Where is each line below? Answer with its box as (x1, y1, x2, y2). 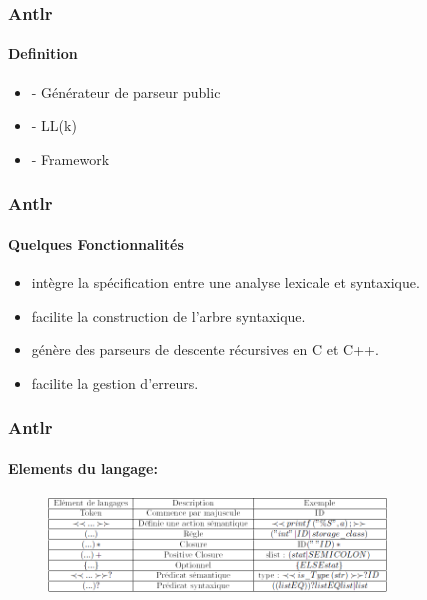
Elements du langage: (8, 457, 158, 478)
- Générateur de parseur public (31, 81, 221, 102)
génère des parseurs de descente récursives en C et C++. (31, 339, 379, 360)
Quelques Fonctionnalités (8, 233, 184, 254)
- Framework (31, 148, 110, 169)
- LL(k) (31, 115, 77, 136)
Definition (8, 43, 78, 64)
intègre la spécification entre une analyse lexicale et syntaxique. (31, 272, 420, 293)
